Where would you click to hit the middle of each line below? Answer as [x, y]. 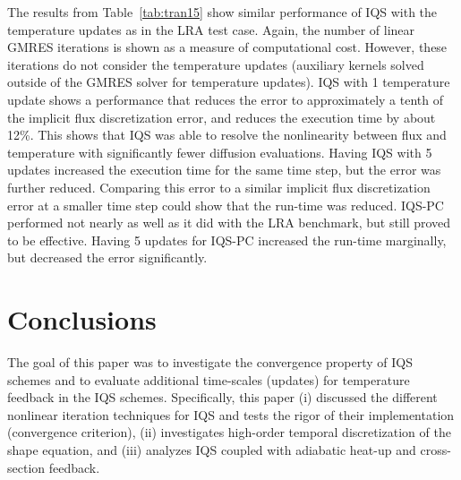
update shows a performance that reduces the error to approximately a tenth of [226, 99]
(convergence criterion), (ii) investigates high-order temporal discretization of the [229, 432]
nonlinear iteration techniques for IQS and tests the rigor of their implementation [231, 414]
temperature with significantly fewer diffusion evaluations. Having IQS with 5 [220, 152]
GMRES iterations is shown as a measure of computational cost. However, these [227, 47]
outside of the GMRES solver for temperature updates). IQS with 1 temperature [229, 82]
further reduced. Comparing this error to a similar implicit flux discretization [219, 187]
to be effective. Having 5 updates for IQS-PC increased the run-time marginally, [227, 240]
